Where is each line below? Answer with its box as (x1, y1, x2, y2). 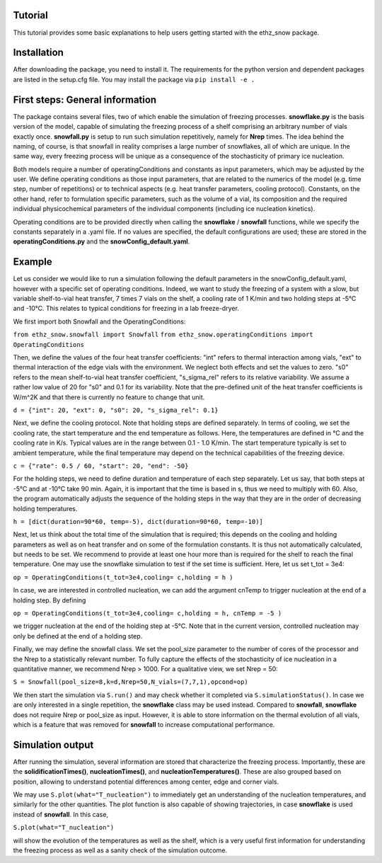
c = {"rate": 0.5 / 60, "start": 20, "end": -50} (13, 462, 189, 470)
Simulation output (13, 738, 94, 750)
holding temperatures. (13, 504, 78, 513)
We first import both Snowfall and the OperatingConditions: (13, 317, 186, 326)
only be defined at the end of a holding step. (13, 631, 143, 640)
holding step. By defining (13, 595, 86, 605)
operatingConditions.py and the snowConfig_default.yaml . (13, 237, 190, 246)
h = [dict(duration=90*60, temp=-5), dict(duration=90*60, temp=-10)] (13, 518, 263, 525)
